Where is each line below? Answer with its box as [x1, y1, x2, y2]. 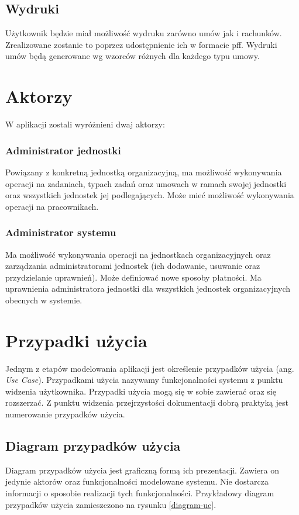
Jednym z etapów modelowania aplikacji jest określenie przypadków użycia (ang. [5, 362, 294, 374]
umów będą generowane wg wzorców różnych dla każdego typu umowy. [5, 50, 260, 62]
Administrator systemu [5, 225, 116, 240]
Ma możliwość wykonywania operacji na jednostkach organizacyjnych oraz [5, 248, 271, 260]
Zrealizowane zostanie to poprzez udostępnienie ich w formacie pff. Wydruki [5, 38, 277, 50]
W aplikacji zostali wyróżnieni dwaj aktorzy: [5, 118, 165, 130]
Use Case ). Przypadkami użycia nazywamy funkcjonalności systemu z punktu [5, 374, 283, 386]
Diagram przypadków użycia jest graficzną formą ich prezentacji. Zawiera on [5, 464, 279, 476]
